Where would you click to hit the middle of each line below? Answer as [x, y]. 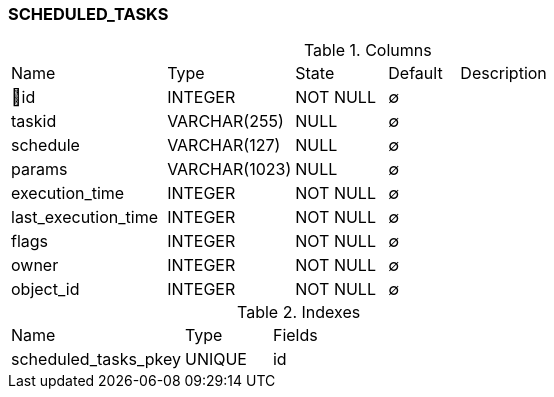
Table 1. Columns [367, 50]
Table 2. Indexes [299, 312]
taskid [34, 121]
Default [415, 73]
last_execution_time [85, 217]
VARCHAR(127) [224, 145]
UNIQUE [215, 359]
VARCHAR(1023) [229, 169]
